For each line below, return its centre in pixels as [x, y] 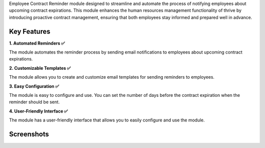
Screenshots [29, 134]
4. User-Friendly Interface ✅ [39, 111]
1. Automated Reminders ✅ [37, 43]
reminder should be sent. [34, 102]
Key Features [30, 31]
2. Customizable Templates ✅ [40, 68]
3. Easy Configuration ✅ [34, 86]
